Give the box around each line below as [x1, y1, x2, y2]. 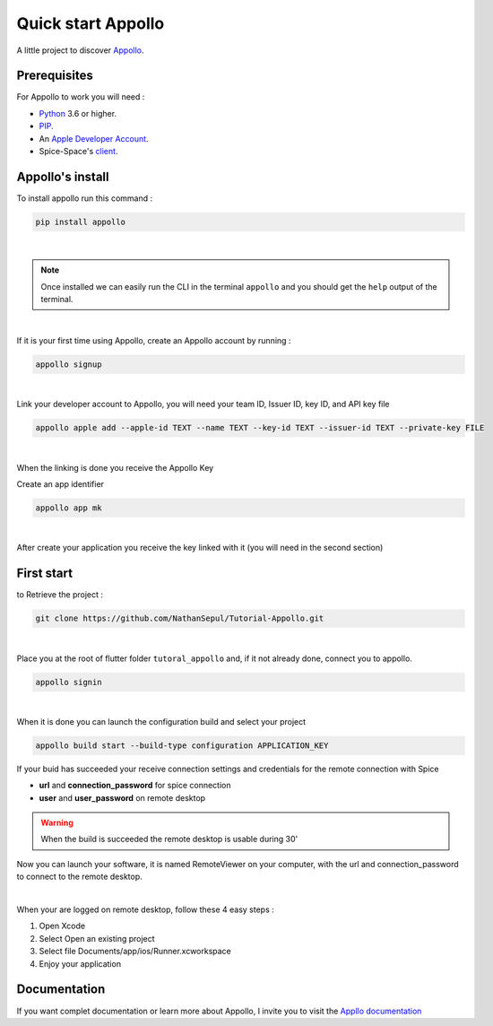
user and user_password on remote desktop [39, 792, 206, 803]
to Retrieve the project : [16, 589, 103, 600]
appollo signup [35, 359, 102, 370]
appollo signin [35, 677, 102, 687]
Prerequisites [16, 68, 93, 83]
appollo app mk [35, 502, 102, 513]
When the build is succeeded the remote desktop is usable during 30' [40, 834, 298, 845]
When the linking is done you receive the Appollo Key [16, 462, 214, 473]
